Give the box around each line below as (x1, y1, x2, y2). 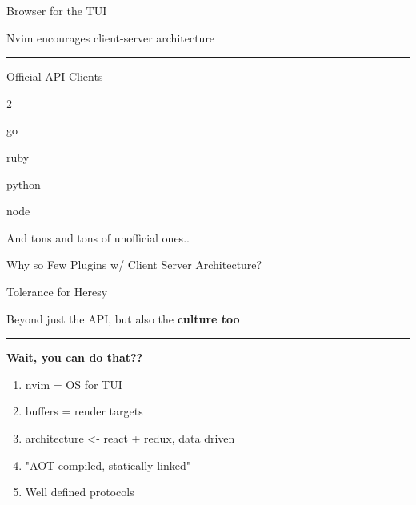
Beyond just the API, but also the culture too (6, 310, 240, 327)
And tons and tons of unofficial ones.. (6, 229, 190, 246)
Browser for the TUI (6, 2, 107, 18)
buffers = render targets (25, 403, 143, 419)
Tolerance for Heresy (6, 283, 108, 299)
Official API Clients (6, 68, 103, 85)
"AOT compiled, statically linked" (25, 456, 190, 473)
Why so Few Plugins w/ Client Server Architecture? (6, 256, 262, 273)
